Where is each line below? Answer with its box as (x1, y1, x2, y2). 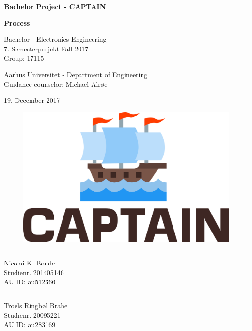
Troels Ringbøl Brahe (4, 300, 68, 311)
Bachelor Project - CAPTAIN (4, 1, 106, 11)
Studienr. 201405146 (4, 267, 64, 277)
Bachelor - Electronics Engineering (4, 34, 107, 44)
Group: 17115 (4, 53, 44, 63)
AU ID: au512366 (4, 277, 56, 287)
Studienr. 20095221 (4, 310, 61, 320)
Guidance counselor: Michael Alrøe (4, 79, 108, 89)
